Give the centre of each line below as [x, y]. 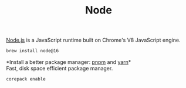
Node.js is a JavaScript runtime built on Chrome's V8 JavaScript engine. [93, 40]
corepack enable [26, 79]
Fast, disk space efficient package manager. [60, 69]
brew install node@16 [33, 51]
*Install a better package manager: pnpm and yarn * [69, 62]
